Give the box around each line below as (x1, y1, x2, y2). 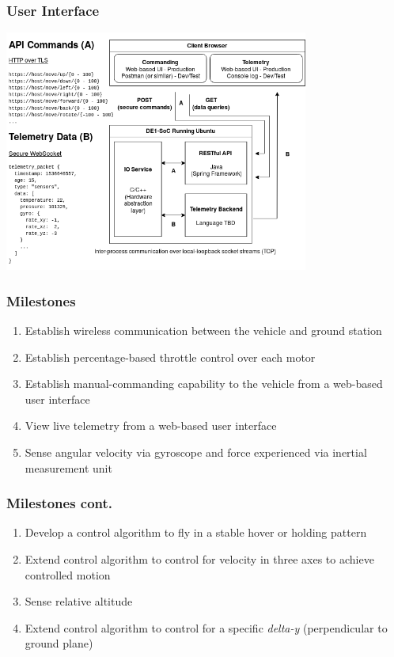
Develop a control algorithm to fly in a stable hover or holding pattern (25, 524, 367, 541)
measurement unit (25, 459, 112, 476)
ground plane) (25, 635, 93, 651)
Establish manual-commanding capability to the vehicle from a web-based (25, 375, 383, 392)
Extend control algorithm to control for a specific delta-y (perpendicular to (25, 619, 388, 636)
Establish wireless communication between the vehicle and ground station (25, 322, 382, 339)
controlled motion (25, 566, 111, 583)
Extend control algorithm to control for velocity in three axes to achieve (25, 551, 374, 567)
